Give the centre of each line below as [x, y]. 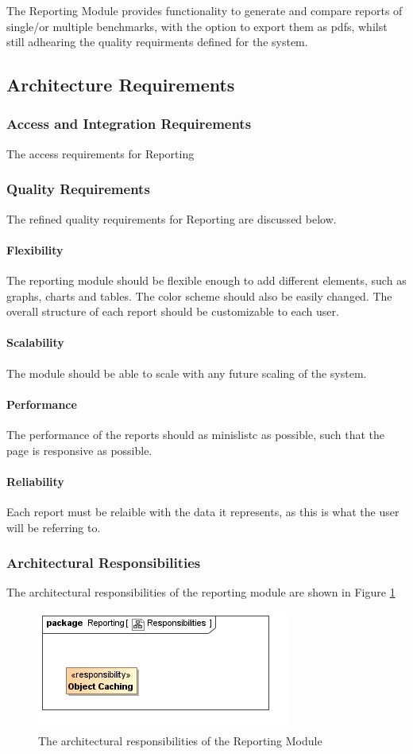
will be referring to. [54, 527]
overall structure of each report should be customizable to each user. [173, 311]
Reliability [35, 481]
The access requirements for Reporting [100, 153]
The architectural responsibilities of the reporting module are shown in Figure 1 [201, 592]
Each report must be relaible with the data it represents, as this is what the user [203, 511]
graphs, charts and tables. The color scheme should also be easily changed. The [199, 295]
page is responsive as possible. [79, 450]
